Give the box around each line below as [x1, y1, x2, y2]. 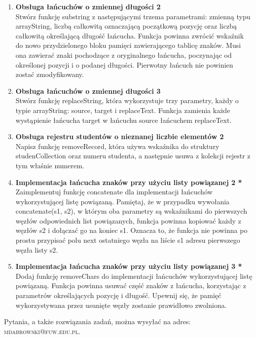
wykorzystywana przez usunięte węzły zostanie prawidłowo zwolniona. [15, 300, 227, 310]
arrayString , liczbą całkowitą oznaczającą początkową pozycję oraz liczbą [15, 21, 237, 31]
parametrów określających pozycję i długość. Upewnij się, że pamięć [15, 290, 221, 300]
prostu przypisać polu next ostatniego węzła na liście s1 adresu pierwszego [15, 235, 240, 245]
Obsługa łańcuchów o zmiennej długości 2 [15, 1, 161, 11]
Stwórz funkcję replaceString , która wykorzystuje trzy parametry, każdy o [15, 95, 239, 106]
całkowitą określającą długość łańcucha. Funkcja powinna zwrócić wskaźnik [15, 30, 244, 40]
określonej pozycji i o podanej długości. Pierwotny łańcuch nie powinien [15, 59, 233, 70]
